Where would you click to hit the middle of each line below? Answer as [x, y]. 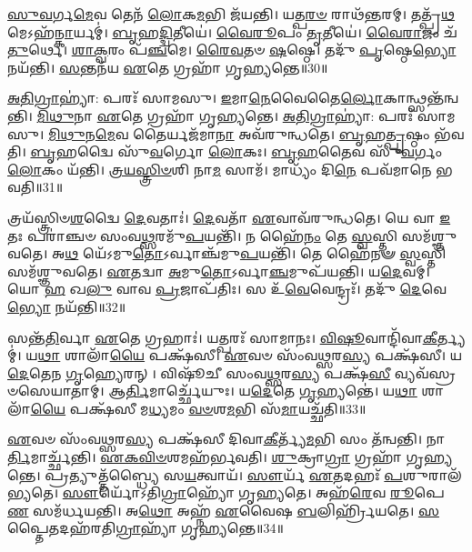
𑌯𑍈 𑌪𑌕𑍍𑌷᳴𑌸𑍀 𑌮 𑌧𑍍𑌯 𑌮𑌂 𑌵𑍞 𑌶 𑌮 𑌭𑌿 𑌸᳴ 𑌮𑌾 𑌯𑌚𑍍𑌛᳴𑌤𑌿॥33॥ [198, 408]
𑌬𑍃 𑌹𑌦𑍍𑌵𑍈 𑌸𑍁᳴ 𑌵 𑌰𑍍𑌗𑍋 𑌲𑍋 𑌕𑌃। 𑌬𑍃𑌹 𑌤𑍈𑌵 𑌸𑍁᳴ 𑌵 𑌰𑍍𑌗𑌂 [236, 151]
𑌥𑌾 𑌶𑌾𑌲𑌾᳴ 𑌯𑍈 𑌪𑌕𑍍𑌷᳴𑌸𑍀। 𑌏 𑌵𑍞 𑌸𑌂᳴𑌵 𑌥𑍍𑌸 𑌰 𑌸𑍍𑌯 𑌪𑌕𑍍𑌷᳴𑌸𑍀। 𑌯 [250, 355]
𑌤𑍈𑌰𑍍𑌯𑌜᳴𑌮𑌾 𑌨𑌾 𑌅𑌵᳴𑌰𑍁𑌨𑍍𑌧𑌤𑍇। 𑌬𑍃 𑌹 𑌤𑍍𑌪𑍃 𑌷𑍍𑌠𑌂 [281, 133]
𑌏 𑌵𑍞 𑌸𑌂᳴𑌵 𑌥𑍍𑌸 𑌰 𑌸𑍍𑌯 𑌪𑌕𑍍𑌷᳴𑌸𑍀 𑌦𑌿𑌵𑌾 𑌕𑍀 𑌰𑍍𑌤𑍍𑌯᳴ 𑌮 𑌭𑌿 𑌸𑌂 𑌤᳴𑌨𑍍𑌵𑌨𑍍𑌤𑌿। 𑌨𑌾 [226, 439]
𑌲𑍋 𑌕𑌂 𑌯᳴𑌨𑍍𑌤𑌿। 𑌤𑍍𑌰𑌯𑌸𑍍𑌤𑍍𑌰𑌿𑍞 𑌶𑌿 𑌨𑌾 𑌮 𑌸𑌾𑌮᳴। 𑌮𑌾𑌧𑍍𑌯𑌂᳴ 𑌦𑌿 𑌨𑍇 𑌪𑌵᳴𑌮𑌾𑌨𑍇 [220, 169]
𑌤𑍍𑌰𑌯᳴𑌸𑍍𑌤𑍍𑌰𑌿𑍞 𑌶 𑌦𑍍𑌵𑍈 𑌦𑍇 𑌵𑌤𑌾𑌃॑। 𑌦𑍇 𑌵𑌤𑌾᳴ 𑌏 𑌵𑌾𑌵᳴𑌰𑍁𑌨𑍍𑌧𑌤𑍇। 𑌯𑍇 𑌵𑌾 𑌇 [229, 217]
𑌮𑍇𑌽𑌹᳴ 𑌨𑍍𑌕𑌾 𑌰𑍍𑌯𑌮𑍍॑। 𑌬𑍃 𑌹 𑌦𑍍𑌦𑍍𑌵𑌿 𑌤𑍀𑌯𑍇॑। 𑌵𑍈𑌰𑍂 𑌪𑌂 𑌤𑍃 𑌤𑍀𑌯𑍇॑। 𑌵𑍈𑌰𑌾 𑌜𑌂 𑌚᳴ [232, 31]
